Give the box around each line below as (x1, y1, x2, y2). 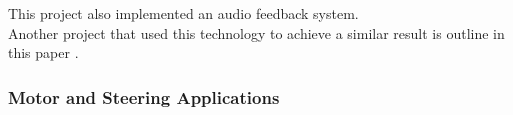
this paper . (8, 42, 79, 63)
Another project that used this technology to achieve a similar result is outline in (8, 22, 505, 43)
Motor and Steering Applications (8, 84, 280, 109)
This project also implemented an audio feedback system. (8, 3, 359, 23)
